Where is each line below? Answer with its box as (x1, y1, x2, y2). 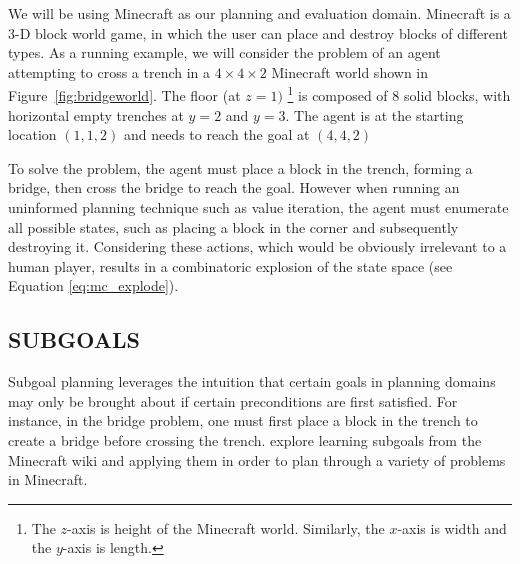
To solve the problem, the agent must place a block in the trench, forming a (8, 157, 473, 178)
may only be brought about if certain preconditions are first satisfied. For (8, 390, 458, 411)
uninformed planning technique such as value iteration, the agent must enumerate (8, 197, 509, 217)
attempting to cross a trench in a (8, 61, 211, 82)
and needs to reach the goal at (123, 124, 310, 145)
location (8, 124, 57, 145)
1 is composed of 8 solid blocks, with (287, 82, 511, 106)
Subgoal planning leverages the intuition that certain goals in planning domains (8, 371, 496, 392)
